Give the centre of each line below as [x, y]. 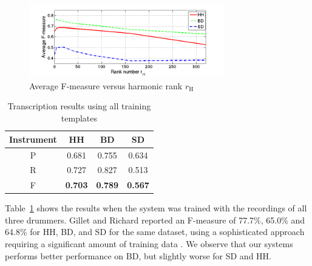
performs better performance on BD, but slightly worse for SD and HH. [138, 255]
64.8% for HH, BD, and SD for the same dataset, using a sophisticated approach [155, 232]
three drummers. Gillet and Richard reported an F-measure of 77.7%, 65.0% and [155, 220]
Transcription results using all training [79, 106]
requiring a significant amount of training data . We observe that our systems [149, 244]
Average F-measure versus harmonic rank [106, 85]
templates [79, 118]
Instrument [33, 139]
